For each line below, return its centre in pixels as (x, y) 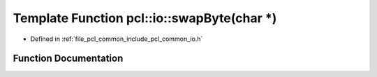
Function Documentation (68, 59)
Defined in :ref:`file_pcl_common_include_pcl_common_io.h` (117, 39)
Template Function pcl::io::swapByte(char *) (145, 18)
